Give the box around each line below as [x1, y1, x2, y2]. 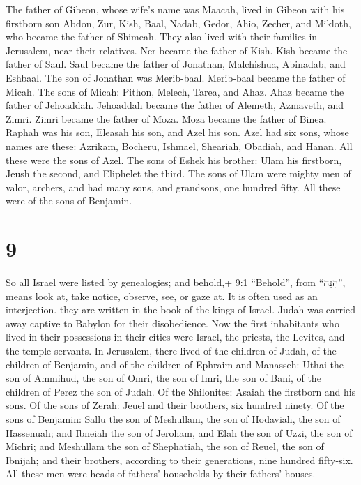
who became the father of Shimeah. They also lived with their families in [6, 29, 318, 44]
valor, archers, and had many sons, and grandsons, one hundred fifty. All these [6, 179, 341, 194]
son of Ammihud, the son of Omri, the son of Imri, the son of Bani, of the [6, 371, 321, 385]
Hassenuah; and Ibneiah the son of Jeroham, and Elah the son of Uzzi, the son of [6, 425, 353, 440]
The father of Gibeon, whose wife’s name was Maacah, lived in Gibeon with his [6, 2, 345, 16]
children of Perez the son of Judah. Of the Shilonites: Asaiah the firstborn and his [6, 384, 356, 398]
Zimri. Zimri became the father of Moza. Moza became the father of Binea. [6, 111, 327, 126]
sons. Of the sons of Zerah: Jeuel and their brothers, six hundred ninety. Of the [6, 398, 344, 412]
